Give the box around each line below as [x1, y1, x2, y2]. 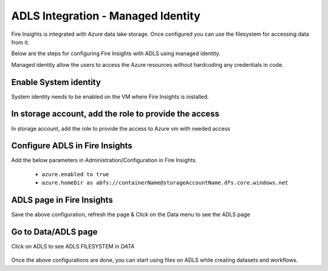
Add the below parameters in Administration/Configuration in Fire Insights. [11, 157, 197, 164]
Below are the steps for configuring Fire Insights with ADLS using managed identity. [11, 50, 221, 57]
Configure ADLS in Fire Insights [11, 140, 133, 151]
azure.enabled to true [41, 171, 109, 177]
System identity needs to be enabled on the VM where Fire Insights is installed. [11, 93, 209, 100]
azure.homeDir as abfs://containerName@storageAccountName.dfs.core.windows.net [41, 179, 289, 187]
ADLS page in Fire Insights [11, 195, 114, 205]
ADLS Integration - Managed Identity [11, 9, 200, 22]
